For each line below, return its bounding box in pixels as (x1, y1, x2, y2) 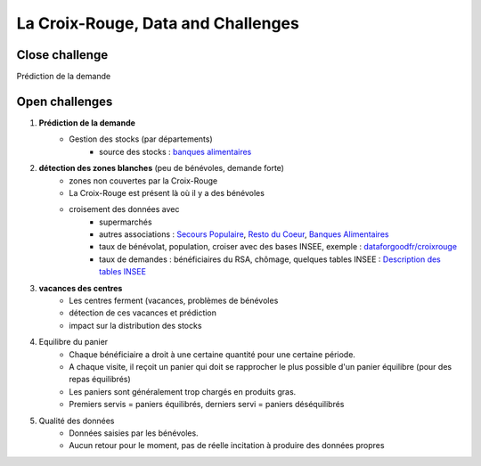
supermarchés (99, 217, 152, 227)
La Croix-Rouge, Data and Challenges (16, 13, 300, 33)
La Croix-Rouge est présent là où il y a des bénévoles (69, 187, 265, 198)
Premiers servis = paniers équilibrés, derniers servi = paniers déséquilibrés (69, 399, 345, 410)
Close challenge (16, 47, 109, 62)
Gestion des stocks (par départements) (69, 134, 213, 144)
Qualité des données (38, 415, 115, 426)
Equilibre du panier (38, 337, 109, 347)
